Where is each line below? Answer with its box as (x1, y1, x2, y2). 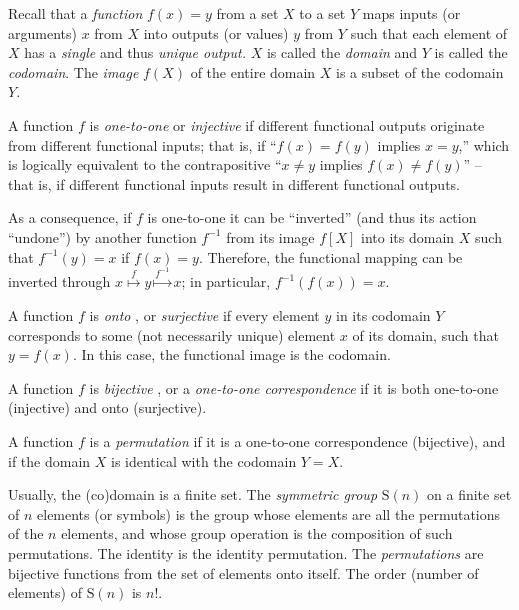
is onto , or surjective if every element (89, 305, 320, 326)
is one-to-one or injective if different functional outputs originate (89, 114, 485, 135)
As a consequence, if (8, 207, 132, 228)
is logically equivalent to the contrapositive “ (8, 154, 282, 175)
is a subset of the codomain (336, 61, 504, 82)
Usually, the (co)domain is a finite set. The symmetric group (8, 484, 378, 505)
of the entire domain (190, 61, 316, 82)
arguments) (8, 22, 77, 43)
